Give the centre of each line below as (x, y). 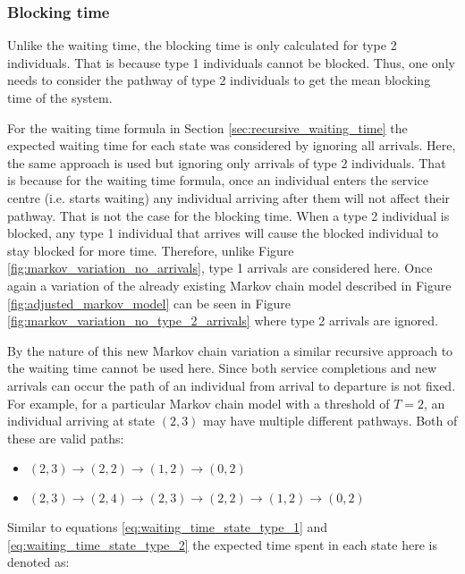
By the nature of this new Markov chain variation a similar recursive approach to (230, 350)
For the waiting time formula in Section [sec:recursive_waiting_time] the (207, 127)
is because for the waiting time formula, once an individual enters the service (218, 180)
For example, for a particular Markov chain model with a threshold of (199, 403)
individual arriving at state (81, 421)
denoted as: (38, 562)
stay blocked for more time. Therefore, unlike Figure (151, 250)
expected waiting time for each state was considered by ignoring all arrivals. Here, (232, 145)
